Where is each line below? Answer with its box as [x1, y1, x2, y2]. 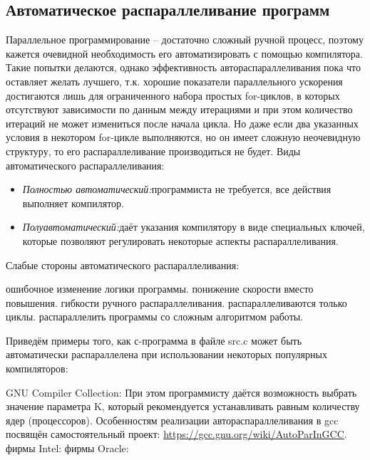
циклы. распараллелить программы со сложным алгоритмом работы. [6, 309, 304, 324]
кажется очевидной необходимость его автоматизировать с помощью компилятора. [6, 46, 363, 61]
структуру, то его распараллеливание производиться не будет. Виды [6, 143, 301, 158]
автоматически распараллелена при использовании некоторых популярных [6, 347, 327, 362]
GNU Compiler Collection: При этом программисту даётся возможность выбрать [6, 385, 357, 399]
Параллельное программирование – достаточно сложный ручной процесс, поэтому [6, 32, 364, 47]
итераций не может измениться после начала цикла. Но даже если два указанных [6, 115, 359, 130]
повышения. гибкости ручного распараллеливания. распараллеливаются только [6, 295, 347, 310]
